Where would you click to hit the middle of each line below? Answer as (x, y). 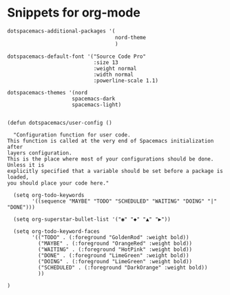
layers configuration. (40, 153)
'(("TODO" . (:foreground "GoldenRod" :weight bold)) (111, 237)
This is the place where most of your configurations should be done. (111, 159)
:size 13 (106, 62)
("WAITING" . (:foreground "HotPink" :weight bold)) (115, 250)
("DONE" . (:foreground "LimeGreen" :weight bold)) (113, 255)
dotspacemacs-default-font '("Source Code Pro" (77, 57)
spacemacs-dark (94, 99)
